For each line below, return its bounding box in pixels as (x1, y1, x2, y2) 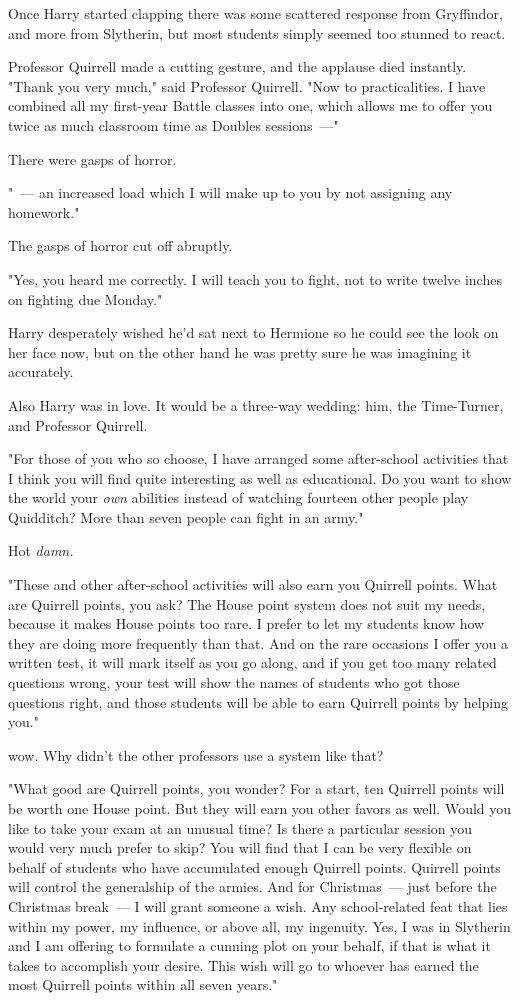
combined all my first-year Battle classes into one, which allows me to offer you (8, 95, 493, 116)
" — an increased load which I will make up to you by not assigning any (8, 182, 453, 203)
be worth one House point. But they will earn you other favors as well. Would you (8, 798, 512, 818)
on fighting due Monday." (8, 288, 163, 309)
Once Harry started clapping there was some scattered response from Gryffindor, (8, 3, 503, 23)
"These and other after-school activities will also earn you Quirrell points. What (8, 574, 498, 595)
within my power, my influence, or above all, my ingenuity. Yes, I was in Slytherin (8, 915, 511, 936)
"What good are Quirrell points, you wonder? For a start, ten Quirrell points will (8, 778, 505, 799)
